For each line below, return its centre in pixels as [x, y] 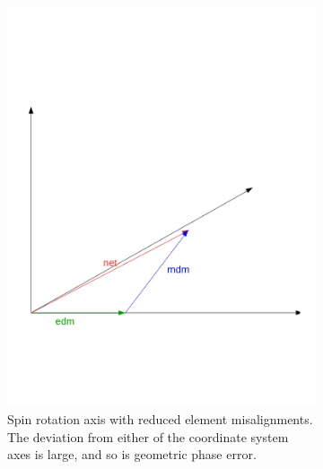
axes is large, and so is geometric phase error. [132, 454]
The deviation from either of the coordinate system [148, 436]
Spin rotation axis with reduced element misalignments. [160, 418]
